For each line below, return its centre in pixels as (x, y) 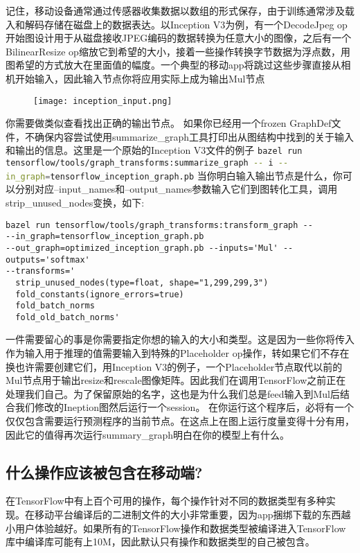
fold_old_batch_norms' (67, 317)
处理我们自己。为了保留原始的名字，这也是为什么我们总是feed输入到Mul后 (173, 393)
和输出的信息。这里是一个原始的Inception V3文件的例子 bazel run (154, 150)
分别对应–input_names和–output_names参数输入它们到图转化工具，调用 (176, 189)
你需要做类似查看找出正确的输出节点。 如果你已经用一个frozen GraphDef (169, 123)
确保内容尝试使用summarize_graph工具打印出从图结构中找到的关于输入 (194, 136)
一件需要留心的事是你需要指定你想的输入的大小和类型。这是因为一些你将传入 (180, 339)
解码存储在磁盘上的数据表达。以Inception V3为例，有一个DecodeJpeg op (186, 24)
